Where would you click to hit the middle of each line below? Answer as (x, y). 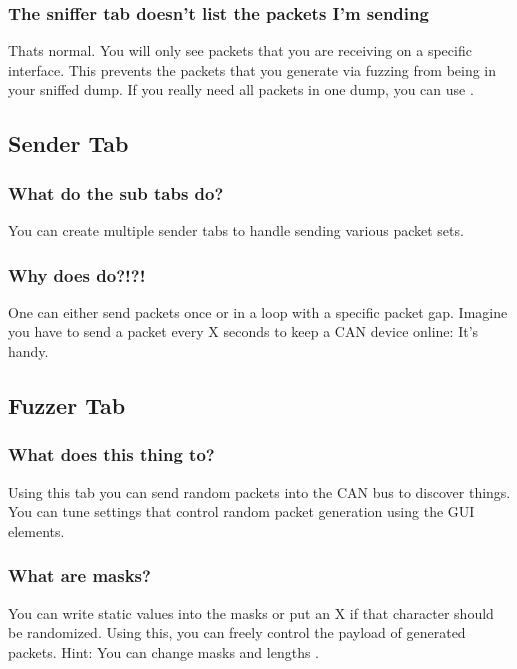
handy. (28, 351)
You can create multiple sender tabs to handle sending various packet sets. (236, 230)
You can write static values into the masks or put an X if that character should (251, 612)
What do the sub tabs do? (116, 192)
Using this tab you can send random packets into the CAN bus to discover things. (259, 491)
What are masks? (79, 575)
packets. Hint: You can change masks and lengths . (164, 651)
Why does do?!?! (77, 274)
